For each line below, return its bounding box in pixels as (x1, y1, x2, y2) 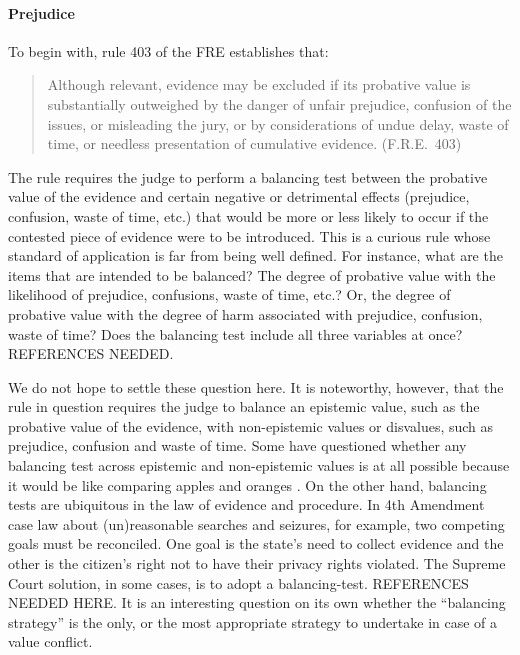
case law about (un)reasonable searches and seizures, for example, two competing (8, 513, 505, 534)
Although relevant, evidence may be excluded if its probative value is (47, 74, 471, 95)
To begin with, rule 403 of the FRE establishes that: (8, 40, 329, 61)
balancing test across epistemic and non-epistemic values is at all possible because (8, 455, 510, 476)
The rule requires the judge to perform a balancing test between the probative (8, 166, 488, 187)
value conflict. (8, 631, 93, 652)
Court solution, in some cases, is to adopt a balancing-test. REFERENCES (8, 572, 469, 593)
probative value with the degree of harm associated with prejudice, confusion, (8, 303, 483, 324)
